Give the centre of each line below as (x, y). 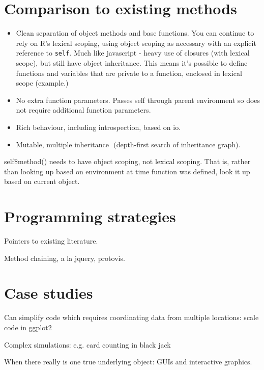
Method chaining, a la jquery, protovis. (65, 258)
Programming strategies (90, 216)
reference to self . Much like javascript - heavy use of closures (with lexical (133, 53)
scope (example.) (42, 83)
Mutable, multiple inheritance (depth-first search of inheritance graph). (128, 144)
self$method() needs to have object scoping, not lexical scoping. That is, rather (127, 161)
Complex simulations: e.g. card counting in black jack (87, 344)
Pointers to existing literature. (51, 241)
